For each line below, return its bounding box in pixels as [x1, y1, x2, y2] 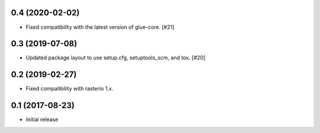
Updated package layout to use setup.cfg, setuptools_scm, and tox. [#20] [25, 54, 206, 61]
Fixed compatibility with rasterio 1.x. [25, 85, 114, 92]
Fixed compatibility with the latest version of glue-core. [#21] [25, 24, 175, 31]
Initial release [25, 116, 59, 123]
